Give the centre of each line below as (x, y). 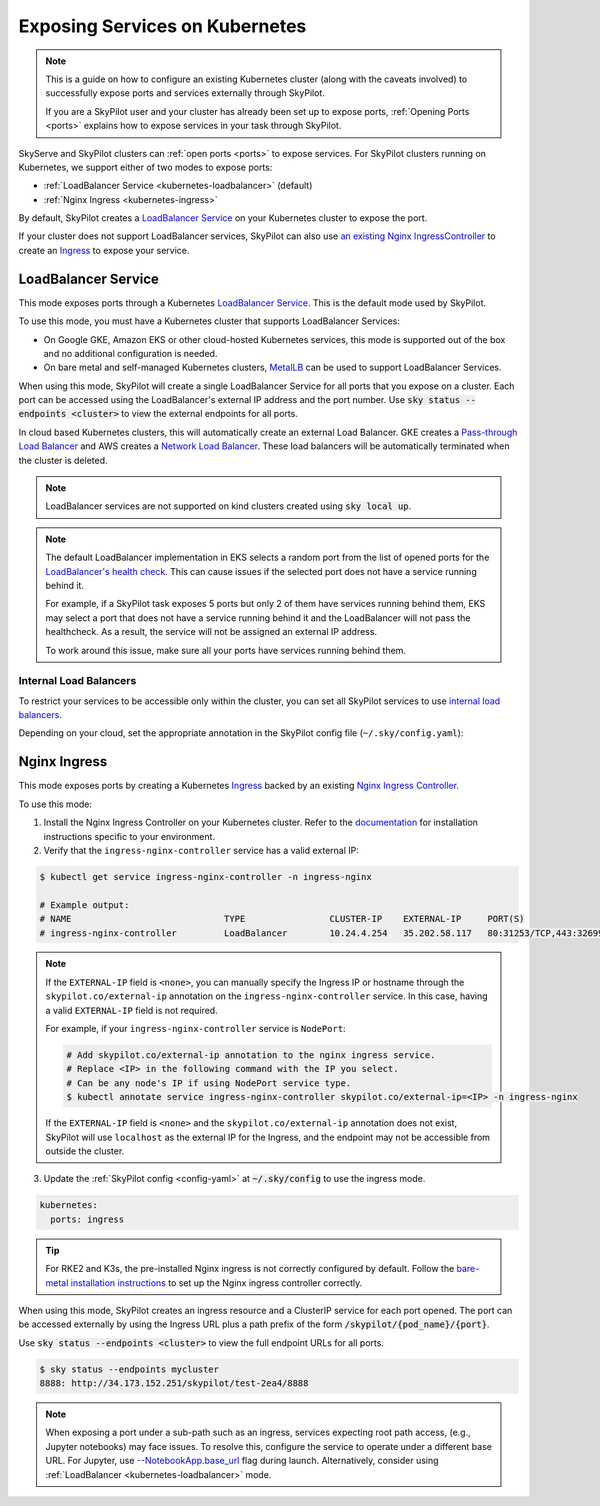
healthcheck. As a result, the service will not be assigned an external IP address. (211, 632)
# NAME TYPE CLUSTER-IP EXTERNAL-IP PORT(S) (282, 919)
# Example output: (84, 904)
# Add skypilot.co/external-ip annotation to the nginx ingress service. (251, 1055)
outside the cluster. (85, 1151)
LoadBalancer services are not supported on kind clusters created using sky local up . (228, 506)
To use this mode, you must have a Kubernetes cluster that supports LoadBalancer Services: (209, 321)
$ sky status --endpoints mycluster (129, 1369)
